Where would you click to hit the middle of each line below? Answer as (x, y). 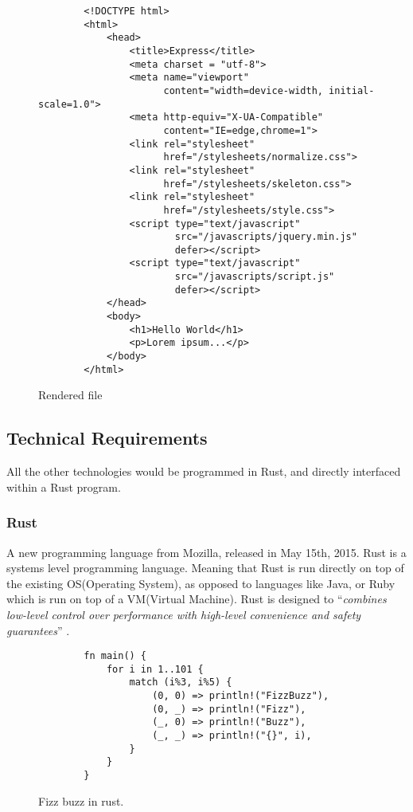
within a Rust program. (64, 486)
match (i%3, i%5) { (181, 683)
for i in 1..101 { (155, 669)
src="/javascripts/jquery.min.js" (266, 237)
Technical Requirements (107, 438)
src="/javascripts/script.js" (255, 277)
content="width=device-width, (243, 90)
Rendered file (70, 395)
